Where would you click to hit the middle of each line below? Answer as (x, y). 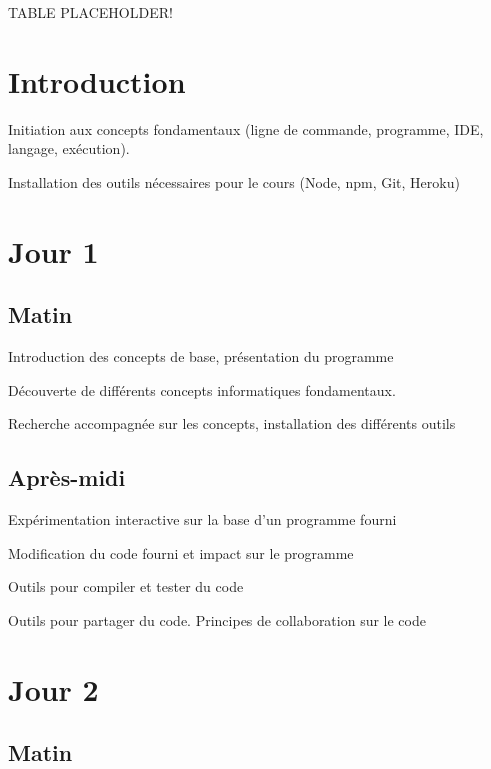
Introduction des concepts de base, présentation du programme (201, 356)
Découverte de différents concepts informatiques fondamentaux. (202, 389)
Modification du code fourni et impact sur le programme (181, 552)
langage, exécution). (69, 148)
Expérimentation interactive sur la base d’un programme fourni (202, 519)
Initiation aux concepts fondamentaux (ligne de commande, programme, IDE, (246, 128)
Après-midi (67, 477)
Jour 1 (53, 250)
